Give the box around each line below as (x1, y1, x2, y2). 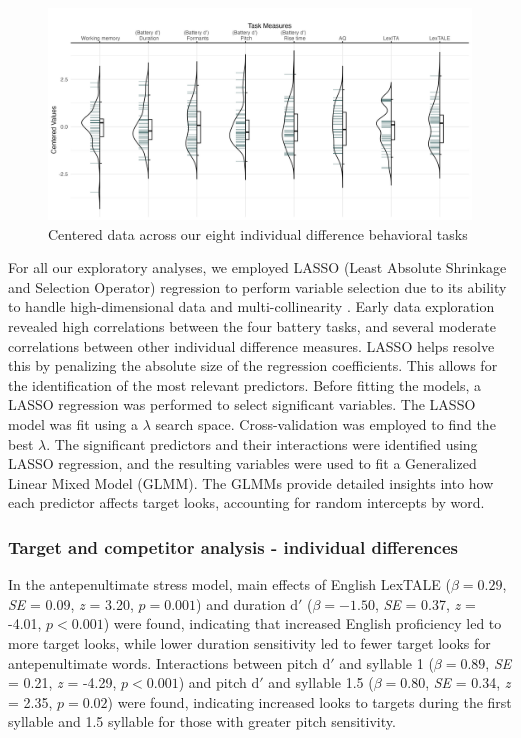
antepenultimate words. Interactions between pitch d (8, 652, 331, 673)
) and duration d (196, 593, 299, 614)
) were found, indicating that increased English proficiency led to (103, 613, 502, 634)
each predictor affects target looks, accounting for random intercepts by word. (8, 492, 485, 513)
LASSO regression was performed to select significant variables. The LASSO (8, 394, 476, 415)
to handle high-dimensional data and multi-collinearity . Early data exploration (8, 296, 495, 317)
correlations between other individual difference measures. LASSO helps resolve (8, 335, 495, 356)
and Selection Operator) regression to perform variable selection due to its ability (8, 276, 507, 297)
